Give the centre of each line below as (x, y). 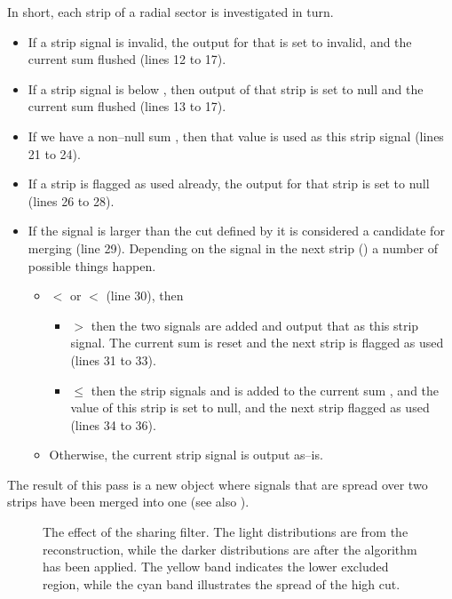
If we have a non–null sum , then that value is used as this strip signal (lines (236, 136)
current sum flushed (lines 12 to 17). (127, 59)
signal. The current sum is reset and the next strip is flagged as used (257, 343)
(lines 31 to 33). (113, 359)
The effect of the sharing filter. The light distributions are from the (226, 532)
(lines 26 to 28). (71, 200)
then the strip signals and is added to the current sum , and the (265, 390)
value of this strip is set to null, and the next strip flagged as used (250, 407)
